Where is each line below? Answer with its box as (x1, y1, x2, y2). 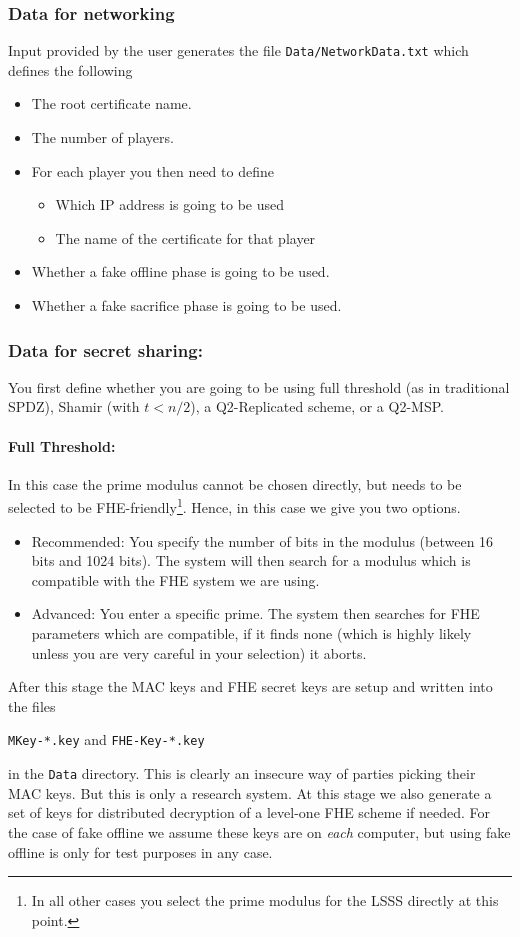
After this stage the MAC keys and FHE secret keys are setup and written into (8, 676, 493, 697)
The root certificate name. (31, 93, 192, 114)
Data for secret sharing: (8, 337, 203, 362)
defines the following (8, 59, 133, 80)
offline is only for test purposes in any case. (8, 841, 273, 862)
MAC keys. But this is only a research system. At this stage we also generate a (8, 782, 492, 803)
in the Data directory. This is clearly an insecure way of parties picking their (8, 763, 476, 784)
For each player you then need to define (31, 160, 274, 181)
